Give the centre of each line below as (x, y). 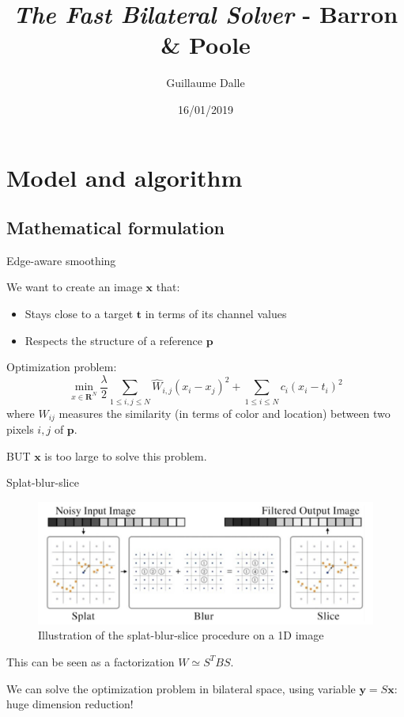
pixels (20, 429)
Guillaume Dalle (206, 83)
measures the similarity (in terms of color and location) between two (225, 413)
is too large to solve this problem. (126, 455)
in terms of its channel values (216, 314)
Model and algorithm (125, 177)
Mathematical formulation (115, 228)
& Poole (206, 45)
